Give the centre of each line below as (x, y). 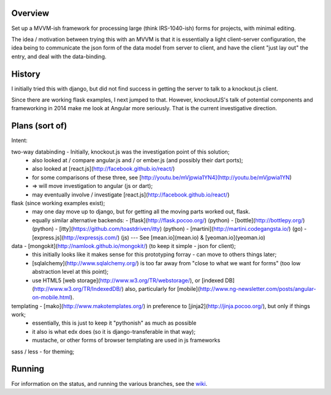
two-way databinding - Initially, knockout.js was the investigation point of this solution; (120, 152)
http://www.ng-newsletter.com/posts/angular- (258, 288)
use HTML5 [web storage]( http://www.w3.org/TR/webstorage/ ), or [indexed (128, 280)
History (26, 74)
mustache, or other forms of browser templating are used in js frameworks (126, 340)
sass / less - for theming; (43, 352)
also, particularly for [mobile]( (162, 288)
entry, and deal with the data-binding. (59, 56)
